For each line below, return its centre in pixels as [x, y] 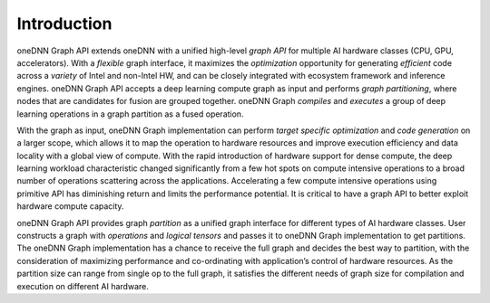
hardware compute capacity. [70, 206]
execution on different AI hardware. [83, 286]
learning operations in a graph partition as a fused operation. [130, 114]
